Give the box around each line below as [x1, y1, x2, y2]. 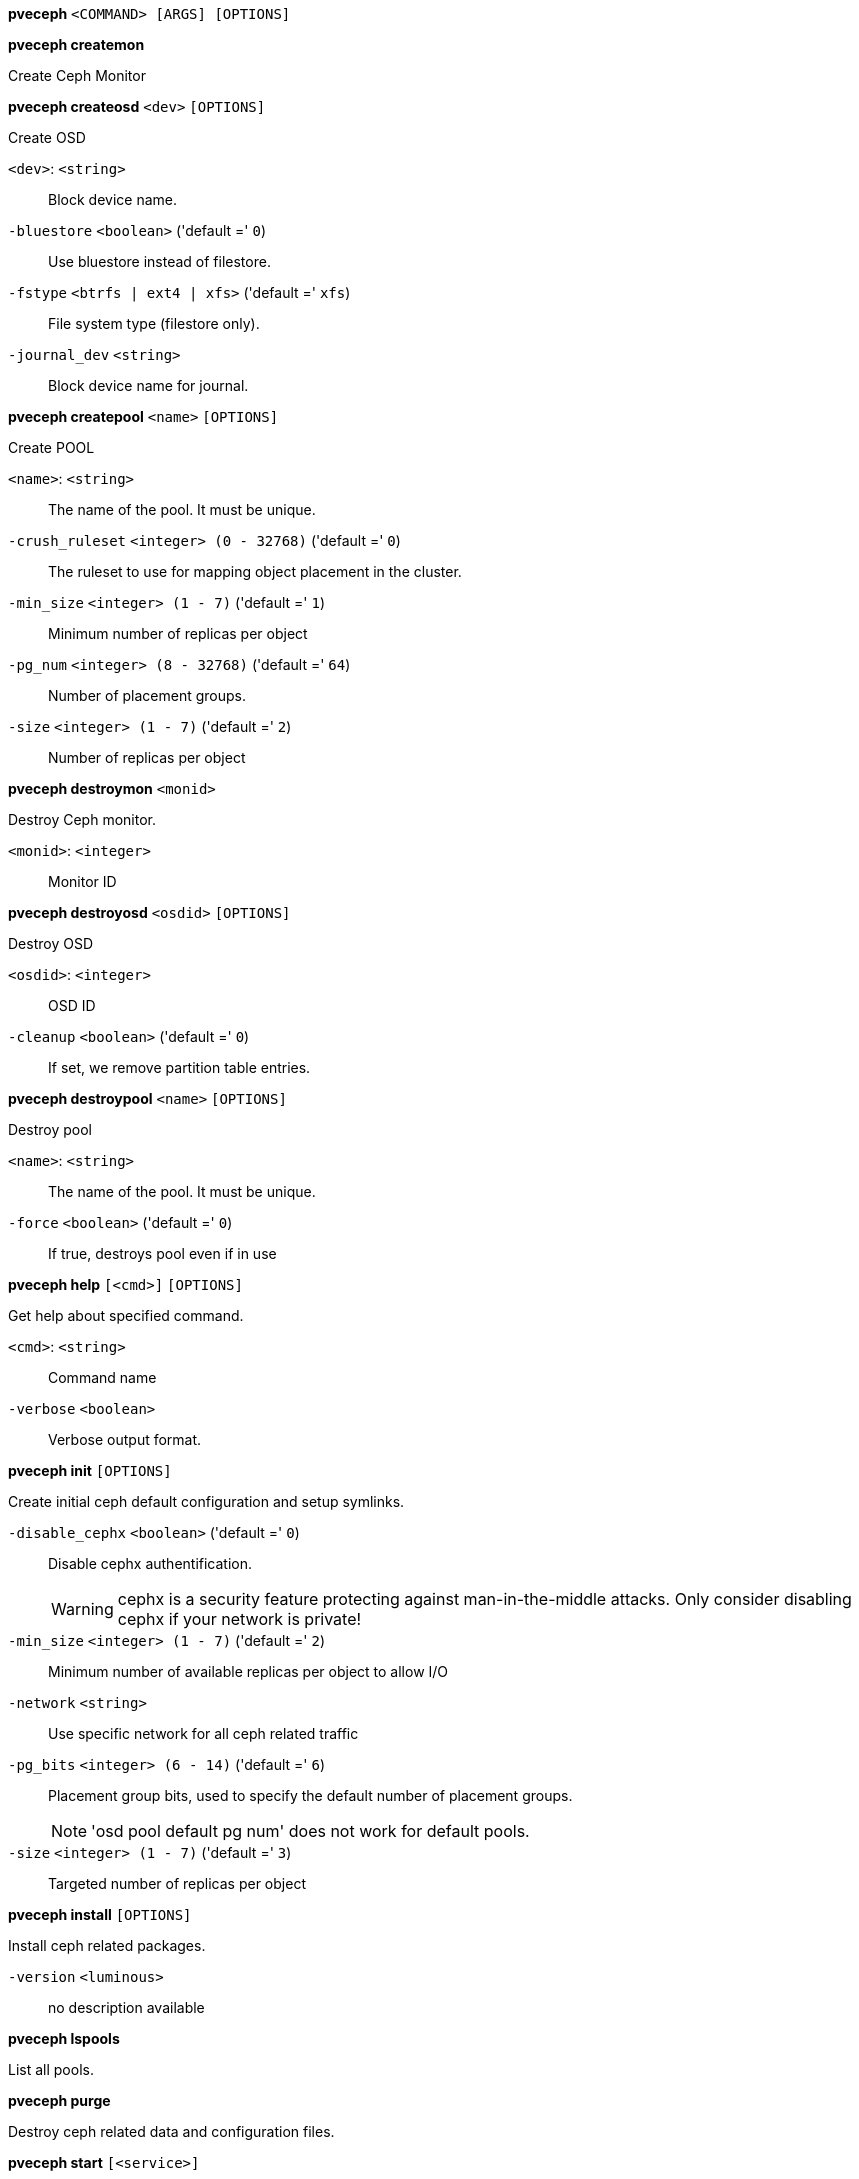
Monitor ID [48, 873, 117, 890]
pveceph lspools [8, 2030, 120, 2047]
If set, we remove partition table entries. [48, 1059, 311, 1076]
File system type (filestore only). [48, 315, 260, 332]
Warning [51, 1599, 114, 1619]
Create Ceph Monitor [8, 67, 146, 84]
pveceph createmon [8, 36, 145, 53]
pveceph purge [8, 2092, 111, 2109]
